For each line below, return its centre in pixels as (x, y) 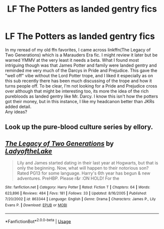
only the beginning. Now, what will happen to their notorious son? (83, 168)
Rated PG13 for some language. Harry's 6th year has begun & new (83, 173)
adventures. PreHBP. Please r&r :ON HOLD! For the (68, 178)
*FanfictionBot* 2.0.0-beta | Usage (38, 221)
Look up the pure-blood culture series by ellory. (79, 127)
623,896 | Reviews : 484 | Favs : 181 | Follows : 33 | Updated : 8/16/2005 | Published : (76, 193)
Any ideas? (16, 112)
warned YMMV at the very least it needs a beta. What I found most (72, 60)
